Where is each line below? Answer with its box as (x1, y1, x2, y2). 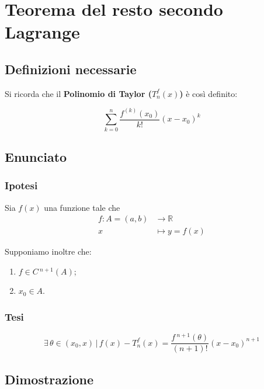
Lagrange (5, 20, 80, 44)
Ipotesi (5, 178, 38, 193)
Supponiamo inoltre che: (5, 245, 92, 258)
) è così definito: (179, 87, 238, 99)
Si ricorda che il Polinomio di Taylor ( (5, 87, 152, 99)
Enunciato (5, 147, 67, 165)
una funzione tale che (44, 201, 120, 213)
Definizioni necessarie (5, 60, 137, 78)
